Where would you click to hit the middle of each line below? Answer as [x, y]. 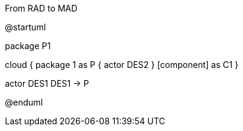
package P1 [28, 46]
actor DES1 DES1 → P [47, 83]
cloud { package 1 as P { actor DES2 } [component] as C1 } [122, 65]
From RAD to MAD [41, 8]
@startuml [26, 27]
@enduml [24, 102]
